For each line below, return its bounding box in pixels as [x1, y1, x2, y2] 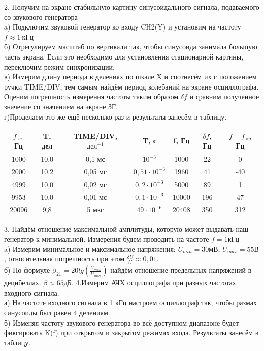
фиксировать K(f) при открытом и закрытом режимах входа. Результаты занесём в [4, 327, 259, 338]
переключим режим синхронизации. [4, 61, 115, 72]
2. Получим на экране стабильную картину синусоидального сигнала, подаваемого [4, 2, 259, 12]
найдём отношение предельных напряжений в [110, 265, 252, 275]
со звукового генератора [4, 11, 78, 22]
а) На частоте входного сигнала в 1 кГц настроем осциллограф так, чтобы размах [4, 297, 257, 308]
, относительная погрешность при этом [4, 253, 125, 264]
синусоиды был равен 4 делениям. [4, 307, 110, 317]
